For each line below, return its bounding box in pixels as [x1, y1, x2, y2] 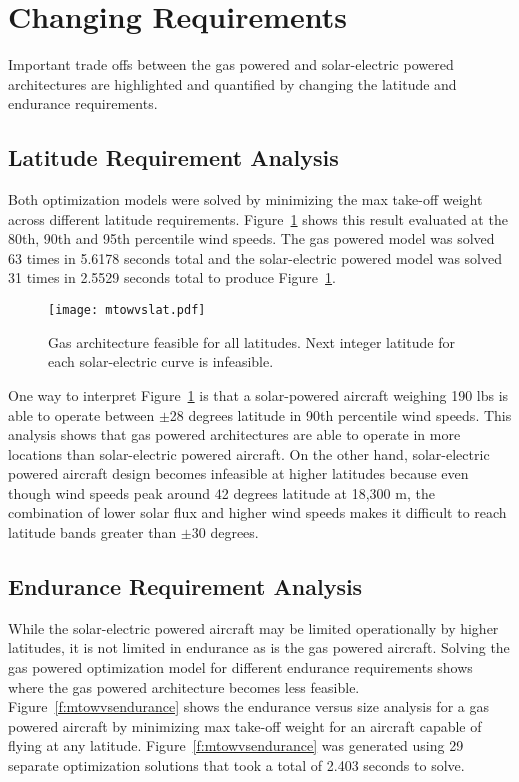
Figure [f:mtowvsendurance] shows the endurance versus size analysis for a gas [8, 696, 489, 717]
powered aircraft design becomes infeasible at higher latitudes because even [8, 463, 469, 484]
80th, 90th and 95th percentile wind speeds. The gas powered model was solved [8, 228, 495, 249]
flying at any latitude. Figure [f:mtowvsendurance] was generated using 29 [8, 735, 464, 756]
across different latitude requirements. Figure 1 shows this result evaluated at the [8, 208, 508, 229]
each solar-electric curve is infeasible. [48, 351, 274, 372]
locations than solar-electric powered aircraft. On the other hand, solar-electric [8, 443, 490, 464]
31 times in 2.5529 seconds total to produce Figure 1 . [8, 267, 336, 288]
